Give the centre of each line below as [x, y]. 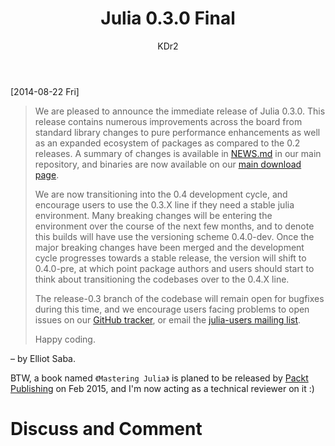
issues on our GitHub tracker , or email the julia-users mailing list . [168, 319]
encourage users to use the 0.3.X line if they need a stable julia [164, 204]
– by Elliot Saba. [43, 358]
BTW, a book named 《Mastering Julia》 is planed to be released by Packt [159, 378]
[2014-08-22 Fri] [45, 91]
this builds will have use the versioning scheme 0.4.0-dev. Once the [174, 236]
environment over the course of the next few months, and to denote [174, 226]
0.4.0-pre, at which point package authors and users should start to [174, 268]
